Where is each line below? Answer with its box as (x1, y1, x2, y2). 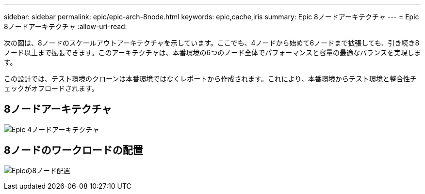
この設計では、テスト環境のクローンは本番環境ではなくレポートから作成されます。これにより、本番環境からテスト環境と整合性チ (4, 75, 417, 83)
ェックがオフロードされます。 (4, 84, 98, 92)
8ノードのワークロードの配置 (4, 144, 143, 157)
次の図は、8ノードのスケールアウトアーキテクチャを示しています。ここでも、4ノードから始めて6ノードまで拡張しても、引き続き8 (4, 39, 420, 47)
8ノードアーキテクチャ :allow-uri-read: (4, 22, 127, 30)
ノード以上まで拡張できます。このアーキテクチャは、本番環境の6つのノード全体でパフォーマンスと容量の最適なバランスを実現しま (4, 48, 421, 57)
